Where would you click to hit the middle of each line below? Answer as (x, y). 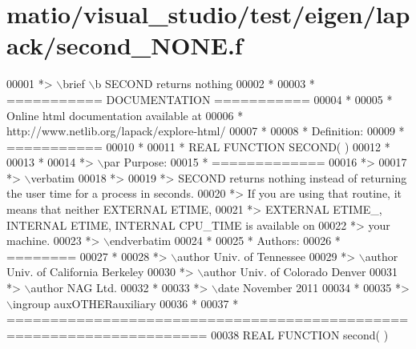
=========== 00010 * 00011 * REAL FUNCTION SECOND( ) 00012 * (198, 146)
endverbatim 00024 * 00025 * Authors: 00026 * (225, 241)
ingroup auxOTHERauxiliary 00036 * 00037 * (125, 303)
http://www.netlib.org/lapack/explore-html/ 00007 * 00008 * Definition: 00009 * (206, 131)
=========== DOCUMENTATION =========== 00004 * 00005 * (200, 99)
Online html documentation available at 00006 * (125, 115)
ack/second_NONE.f (125, 45)
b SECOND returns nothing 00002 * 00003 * (205, 84)
